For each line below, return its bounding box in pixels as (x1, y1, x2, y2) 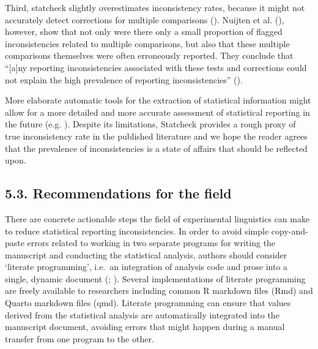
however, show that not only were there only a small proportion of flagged (5, 25, 283, 38)
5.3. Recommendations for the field (5, 184, 232, 203)
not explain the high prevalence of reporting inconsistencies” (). (5, 73, 243, 86)
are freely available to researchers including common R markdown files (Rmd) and (5, 284, 313, 297)
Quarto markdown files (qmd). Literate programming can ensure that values (5, 296, 291, 309)
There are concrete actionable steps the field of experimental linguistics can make (5, 212, 310, 225)
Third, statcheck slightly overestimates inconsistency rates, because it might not (5, 1, 305, 13)
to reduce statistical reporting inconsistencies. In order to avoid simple (5, 224, 269, 237)
